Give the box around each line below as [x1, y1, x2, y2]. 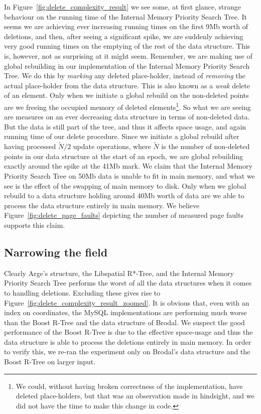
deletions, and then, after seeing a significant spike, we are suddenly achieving [4, 31, 243, 41]
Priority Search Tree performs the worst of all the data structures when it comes [4, 278, 252, 288]
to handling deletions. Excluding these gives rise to [4, 287, 161, 298]
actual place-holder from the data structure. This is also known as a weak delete [4, 80, 250, 90]
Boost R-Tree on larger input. [4, 356, 96, 367]
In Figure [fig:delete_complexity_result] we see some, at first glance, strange [4, 2, 241, 12]
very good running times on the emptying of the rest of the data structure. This [4, 41, 250, 51]
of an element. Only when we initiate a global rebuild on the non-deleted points [4, 90, 249, 100]
